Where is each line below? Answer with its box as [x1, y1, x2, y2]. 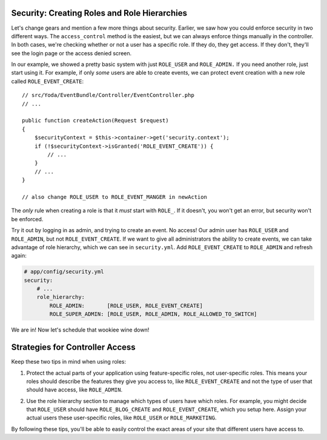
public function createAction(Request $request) [22, 117, 169, 124]
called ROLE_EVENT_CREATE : [11, 78, 84, 85]
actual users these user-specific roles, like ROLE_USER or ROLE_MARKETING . [26, 414, 217, 421]
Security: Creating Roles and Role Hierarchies [11, 8, 188, 18]
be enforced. [11, 215, 44, 222]
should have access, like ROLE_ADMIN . [26, 386, 123, 393]
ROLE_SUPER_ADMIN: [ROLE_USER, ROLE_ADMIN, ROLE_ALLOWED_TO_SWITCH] [49, 311, 257, 318]
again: [11, 252, 27, 259]
